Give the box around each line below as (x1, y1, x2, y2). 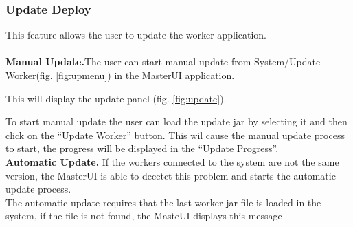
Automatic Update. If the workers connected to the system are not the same (5, 154, 339, 169)
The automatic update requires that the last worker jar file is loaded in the (5, 195, 321, 209)
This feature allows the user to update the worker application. (5, 28, 266, 42)
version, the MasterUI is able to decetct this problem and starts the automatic (5, 168, 336, 182)
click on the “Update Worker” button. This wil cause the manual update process (5, 127, 345, 142)
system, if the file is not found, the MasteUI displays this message (5, 208, 282, 223)
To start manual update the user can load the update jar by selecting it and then (5, 114, 348, 129)
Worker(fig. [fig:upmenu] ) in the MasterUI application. (5, 68, 235, 82)
